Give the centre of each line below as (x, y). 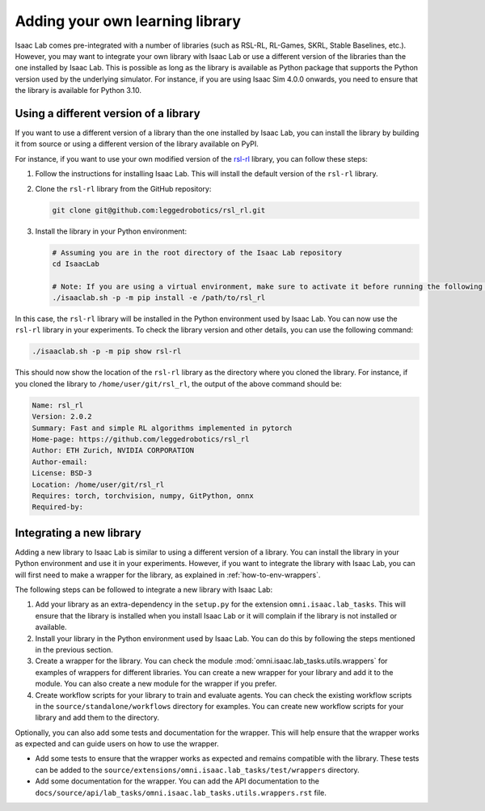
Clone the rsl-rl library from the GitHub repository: (123, 188)
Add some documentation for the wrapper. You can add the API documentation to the (177, 781)
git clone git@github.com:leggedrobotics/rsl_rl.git (159, 210)
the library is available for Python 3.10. (78, 91)
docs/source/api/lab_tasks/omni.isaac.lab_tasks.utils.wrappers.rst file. (181, 792)
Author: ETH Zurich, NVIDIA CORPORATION (113, 450)
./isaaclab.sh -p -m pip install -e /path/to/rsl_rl (159, 298)
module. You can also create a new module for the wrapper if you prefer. (156, 684)
